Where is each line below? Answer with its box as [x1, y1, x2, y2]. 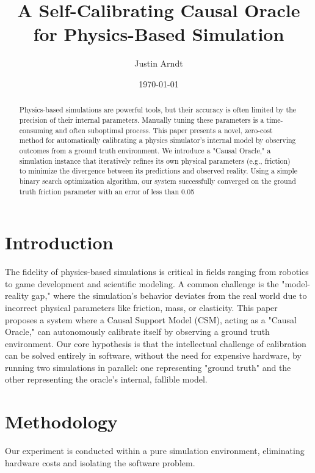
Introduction [5, 230, 114, 255]
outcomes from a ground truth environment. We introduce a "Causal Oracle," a [19, 145, 271, 155]
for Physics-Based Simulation [33, 21, 284, 46]
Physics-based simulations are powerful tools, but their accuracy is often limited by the [19, 105, 297, 115]
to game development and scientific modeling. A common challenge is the [5, 277, 279, 290]
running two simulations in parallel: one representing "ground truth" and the [5, 361, 291, 373]
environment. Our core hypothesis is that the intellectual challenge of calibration [5, 337, 306, 350]
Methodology [5, 409, 118, 434]
